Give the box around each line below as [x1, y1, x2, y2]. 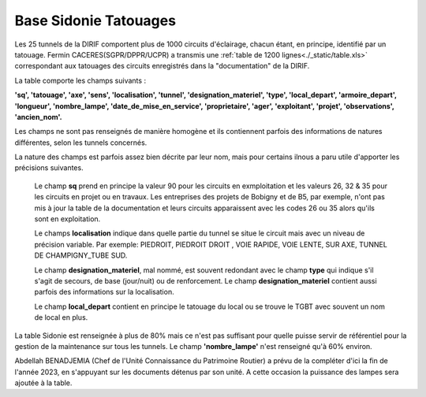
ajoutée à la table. [14, 378, 73, 388]
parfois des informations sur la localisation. [34, 288, 174, 297]
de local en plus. [34, 313, 88, 322]
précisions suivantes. [14, 163, 84, 173]
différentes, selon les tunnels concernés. [14, 138, 148, 147]
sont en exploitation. [34, 214, 101, 224]
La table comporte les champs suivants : [14, 76, 146, 85]
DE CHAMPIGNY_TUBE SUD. [34, 250, 128, 260]
